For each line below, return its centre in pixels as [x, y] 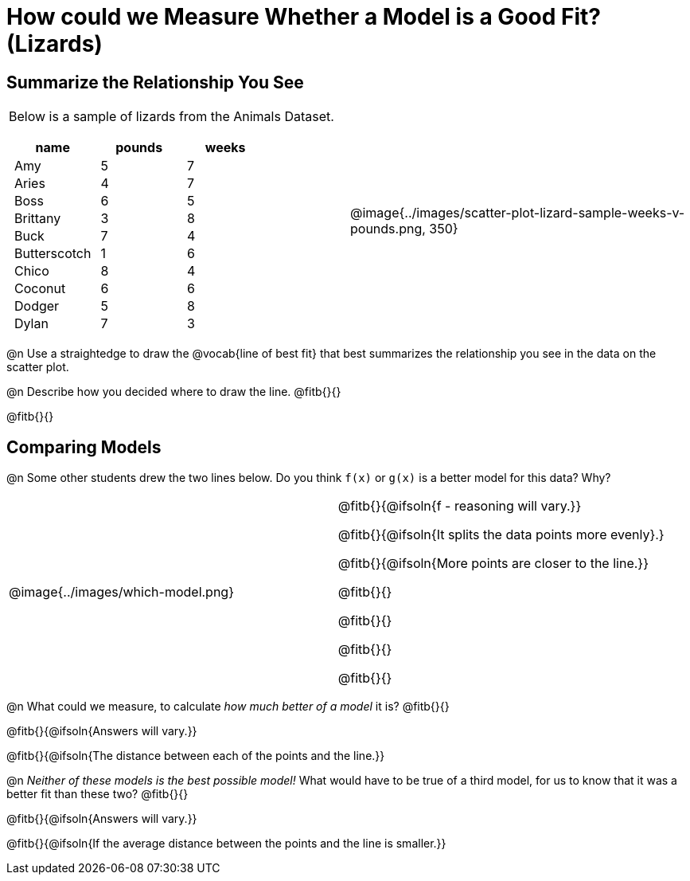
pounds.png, [388, 229]
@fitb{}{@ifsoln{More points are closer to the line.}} [493, 564]
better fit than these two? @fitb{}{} [97, 794]
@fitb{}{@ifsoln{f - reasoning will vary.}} [460, 506]
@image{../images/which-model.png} [121, 592]
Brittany [38, 219]
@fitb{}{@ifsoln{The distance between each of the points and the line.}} [196, 756]
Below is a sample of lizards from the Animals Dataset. [172, 117]
